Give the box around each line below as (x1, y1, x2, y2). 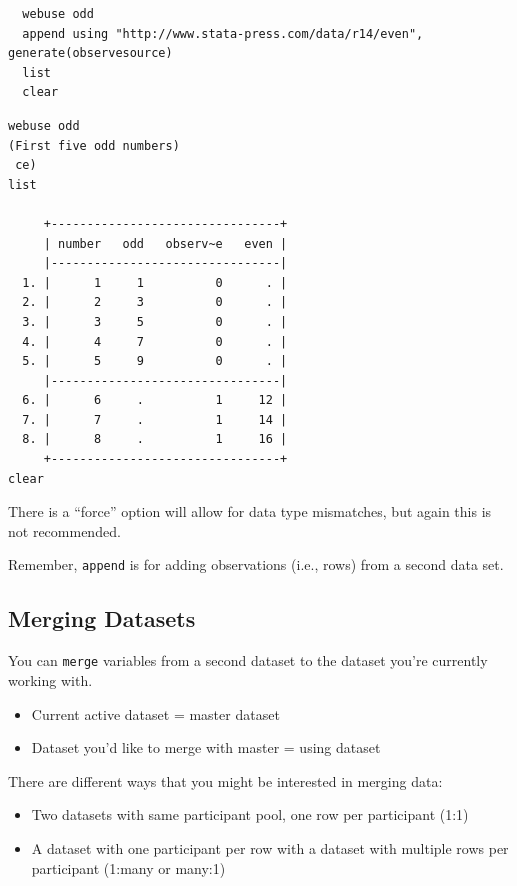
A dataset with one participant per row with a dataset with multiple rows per (31, 837, 509, 858)
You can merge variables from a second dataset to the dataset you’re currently (8, 650, 488, 671)
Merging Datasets (8, 603, 196, 634)
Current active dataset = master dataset (31, 703, 280, 724)
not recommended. (8, 520, 121, 541)
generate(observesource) (8, 46, 173, 61)
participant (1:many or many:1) (31, 857, 226, 878)
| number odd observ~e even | (43, 236, 288, 251)
